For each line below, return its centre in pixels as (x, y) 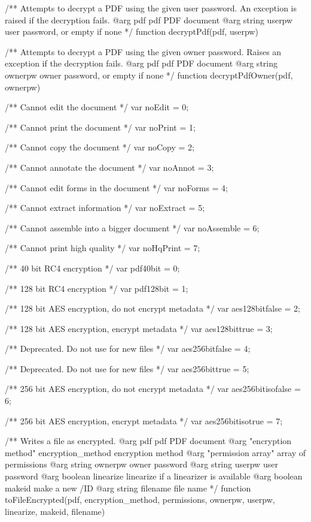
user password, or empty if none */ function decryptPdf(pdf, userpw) (132, 31)
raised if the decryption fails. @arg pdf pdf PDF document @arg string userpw (149, 19)
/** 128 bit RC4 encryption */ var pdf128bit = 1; (97, 288)
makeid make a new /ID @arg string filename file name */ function (128, 488)
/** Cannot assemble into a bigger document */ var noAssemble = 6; (132, 227)
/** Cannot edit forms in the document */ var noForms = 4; (117, 187)
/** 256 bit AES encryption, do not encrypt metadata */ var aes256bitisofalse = (153, 389)
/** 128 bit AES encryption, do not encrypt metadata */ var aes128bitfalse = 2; (153, 308)
